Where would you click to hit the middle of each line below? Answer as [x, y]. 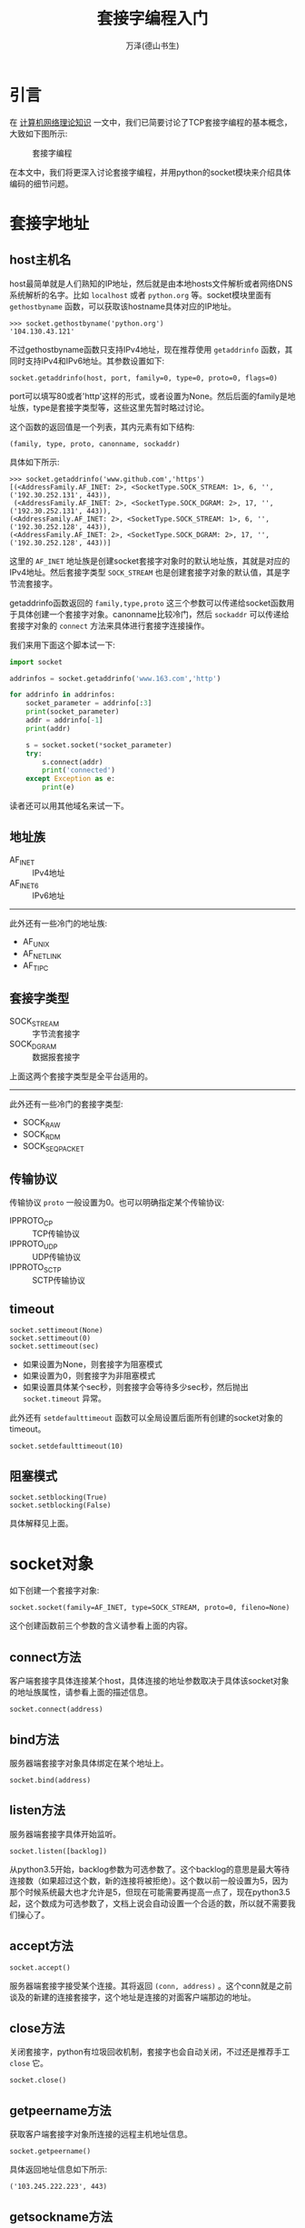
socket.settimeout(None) [56, 1330]
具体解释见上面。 [41, 1524]
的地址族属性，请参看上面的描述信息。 [81, 1693]
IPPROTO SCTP [35, 1268]
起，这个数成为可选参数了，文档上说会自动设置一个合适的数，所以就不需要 [148, 1903]
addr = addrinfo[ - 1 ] [64, 720]
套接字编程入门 [152, 19]
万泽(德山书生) [152, 45]
